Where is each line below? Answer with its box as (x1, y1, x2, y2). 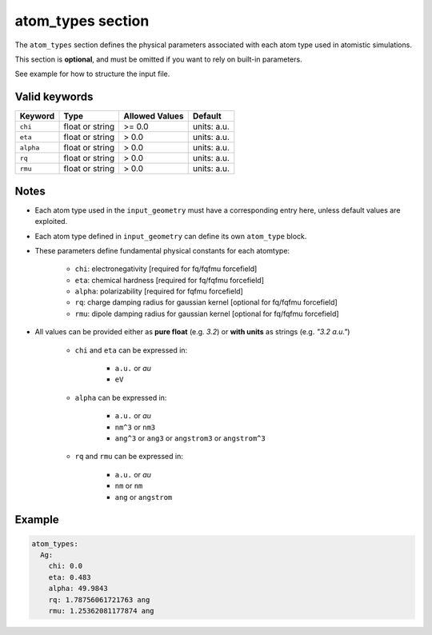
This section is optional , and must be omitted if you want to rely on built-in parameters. (14, 54, 303, 64)
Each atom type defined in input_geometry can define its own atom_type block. (34, 231, 307, 241)
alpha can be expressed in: (74, 393, 167, 402)
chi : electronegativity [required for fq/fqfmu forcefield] (74, 264, 258, 274)
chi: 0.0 (48, 561, 83, 571)
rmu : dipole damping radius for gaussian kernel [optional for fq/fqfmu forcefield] (74, 309, 339, 318)
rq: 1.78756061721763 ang (48, 595, 150, 604)
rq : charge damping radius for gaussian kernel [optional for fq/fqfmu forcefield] (74, 298, 338, 307)
